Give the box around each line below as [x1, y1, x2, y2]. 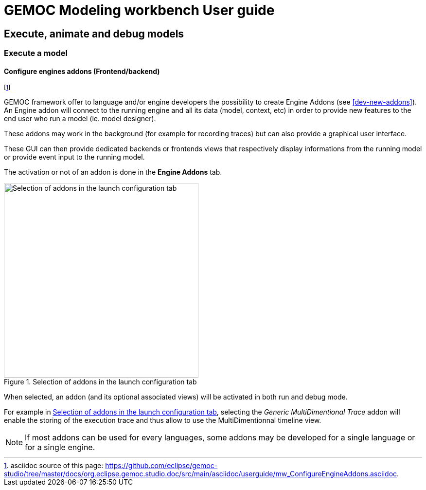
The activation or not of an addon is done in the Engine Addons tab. [4, 168, 222, 177]
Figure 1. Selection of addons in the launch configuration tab [4, 378, 197, 386]
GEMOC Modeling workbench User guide [4, 2, 275, 18]
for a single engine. [25, 442, 95, 453]
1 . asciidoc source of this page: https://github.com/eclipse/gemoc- [4, 461, 218, 470]
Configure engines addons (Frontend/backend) [4, 67, 160, 75]
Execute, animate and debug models [4, 27, 184, 40]
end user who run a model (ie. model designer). [4, 114, 156, 123]
